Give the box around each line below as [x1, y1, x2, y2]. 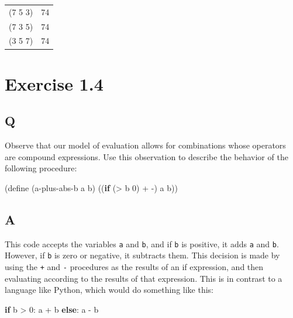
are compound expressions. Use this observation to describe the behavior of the [5, 150, 288, 163]
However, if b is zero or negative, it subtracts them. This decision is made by [5, 249, 280, 261]
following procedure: [5, 162, 77, 174]
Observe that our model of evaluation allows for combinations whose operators [5, 139, 286, 151]
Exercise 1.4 [5, 71, 104, 95]
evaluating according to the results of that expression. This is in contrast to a [5, 272, 282, 284]
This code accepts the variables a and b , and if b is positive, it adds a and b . [5, 237, 279, 250]
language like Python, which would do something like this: [5, 284, 213, 296]
